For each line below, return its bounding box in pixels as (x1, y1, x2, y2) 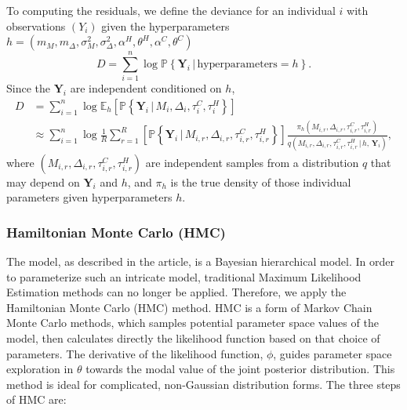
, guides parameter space (273, 345, 392, 361)
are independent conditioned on (70, 80, 222, 96)
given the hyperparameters (101, 17, 230, 34)
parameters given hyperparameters (6, 189, 173, 205)
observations (6, 17, 66, 34)
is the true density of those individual (170, 173, 351, 190)
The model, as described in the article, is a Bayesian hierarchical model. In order (6, 253, 394, 269)
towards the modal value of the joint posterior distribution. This (85, 361, 395, 377)
